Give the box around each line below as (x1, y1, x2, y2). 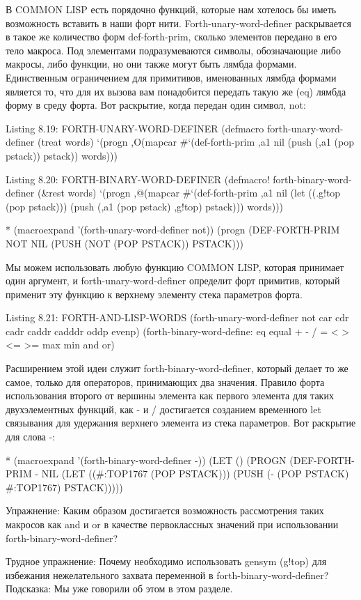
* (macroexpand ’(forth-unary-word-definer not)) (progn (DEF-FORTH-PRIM (6, 222, 340, 237)
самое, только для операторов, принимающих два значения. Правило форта (6, 374, 325, 389)
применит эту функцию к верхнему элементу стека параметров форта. (6, 286, 303, 301)
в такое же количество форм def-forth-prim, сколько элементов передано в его (6, 29, 337, 44)
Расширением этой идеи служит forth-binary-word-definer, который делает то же (6, 361, 348, 376)
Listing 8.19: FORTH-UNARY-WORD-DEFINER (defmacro (6, 121, 264, 135)
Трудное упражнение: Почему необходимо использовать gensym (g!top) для (6, 554, 327, 569)
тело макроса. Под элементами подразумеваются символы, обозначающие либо (6, 43, 341, 57)
